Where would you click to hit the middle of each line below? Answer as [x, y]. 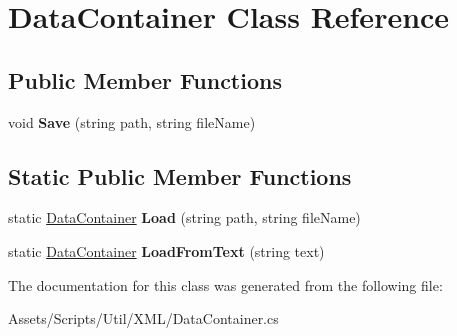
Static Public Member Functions [180, 175]
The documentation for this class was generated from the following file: [225, 284]
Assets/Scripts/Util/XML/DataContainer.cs [143, 318]
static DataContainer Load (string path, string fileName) [184, 217]
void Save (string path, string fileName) [132, 121]
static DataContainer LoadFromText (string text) [166, 250]
